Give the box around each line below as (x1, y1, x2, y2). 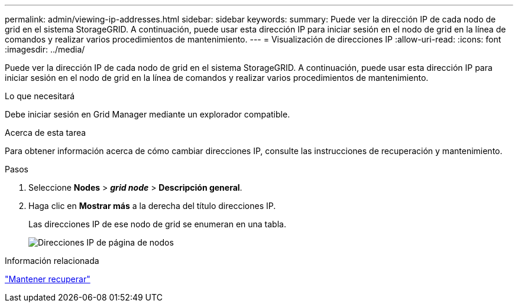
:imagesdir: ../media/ (5, 44, 85, 54)
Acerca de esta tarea (5, 128, 86, 138)
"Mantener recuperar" (5, 274, 90, 284)
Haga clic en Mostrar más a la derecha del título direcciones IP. (28, 201, 276, 211)
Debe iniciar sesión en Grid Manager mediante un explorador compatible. (5, 109, 290, 119)
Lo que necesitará (5, 91, 75, 101)
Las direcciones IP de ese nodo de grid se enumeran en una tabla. (28, 219, 286, 229)
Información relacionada (5, 256, 99, 266)
